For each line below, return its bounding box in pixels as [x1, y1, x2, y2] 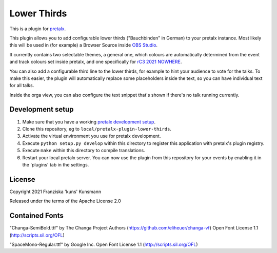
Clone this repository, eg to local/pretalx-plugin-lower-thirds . [22, 125, 172, 132]
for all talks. [9, 82, 34, 89]
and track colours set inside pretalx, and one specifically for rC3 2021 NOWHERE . [9, 59, 182, 65]
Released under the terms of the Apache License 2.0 [9, 198, 122, 204]
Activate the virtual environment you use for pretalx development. [22, 133, 161, 139]
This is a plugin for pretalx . [9, 26, 66, 32]
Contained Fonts [9, 212, 64, 220]
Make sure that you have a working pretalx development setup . [22, 118, 156, 125]
